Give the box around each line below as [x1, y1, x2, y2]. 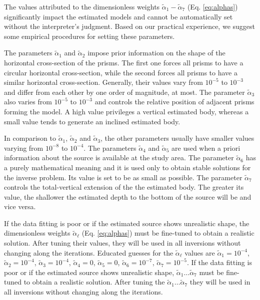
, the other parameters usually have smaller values [100, 133, 254, 143]
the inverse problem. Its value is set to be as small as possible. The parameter [4, 172, 242, 182]
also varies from [4, 96, 52, 107]
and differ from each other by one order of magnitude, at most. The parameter [4, 86, 245, 97]
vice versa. [4, 201, 36, 212]
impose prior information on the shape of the [87, 47, 225, 58]
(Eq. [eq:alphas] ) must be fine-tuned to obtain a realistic [81, 228, 254, 238]
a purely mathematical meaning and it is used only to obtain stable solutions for [4, 162, 251, 172]
